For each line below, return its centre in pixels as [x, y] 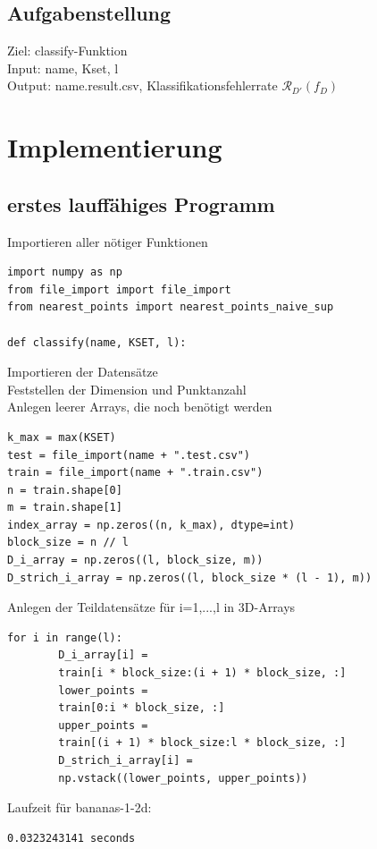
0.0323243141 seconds [71, 838]
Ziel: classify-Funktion [67, 51]
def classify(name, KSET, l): [97, 342]
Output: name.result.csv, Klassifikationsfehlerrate [142, 85]
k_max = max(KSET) [62, 437]
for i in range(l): [65, 637]
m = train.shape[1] [65, 508]
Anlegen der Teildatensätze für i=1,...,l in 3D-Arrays [151, 607]
